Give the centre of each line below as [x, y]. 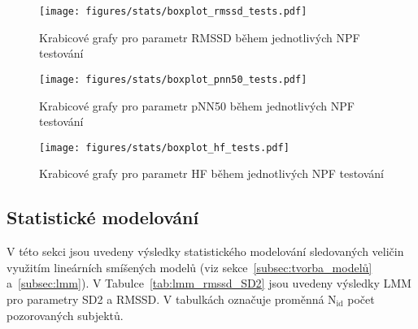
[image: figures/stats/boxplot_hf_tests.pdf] [164, 147]
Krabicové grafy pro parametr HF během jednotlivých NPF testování [211, 173]
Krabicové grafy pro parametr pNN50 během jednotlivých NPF [197, 105]
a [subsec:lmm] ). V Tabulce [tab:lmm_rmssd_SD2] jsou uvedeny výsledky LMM [209, 283]
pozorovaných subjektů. [65, 315]
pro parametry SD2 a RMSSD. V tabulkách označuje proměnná [165, 299]
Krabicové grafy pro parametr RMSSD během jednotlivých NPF [200, 37]
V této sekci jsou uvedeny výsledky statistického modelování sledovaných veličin [205, 251]
